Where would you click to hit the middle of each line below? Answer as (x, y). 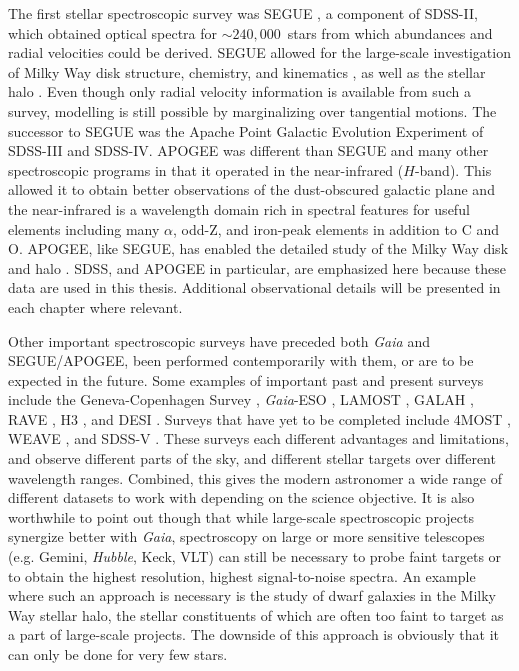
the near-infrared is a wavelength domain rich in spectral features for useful (239, 208)
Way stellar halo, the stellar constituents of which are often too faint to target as (256, 614)
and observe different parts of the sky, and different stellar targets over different (252, 458)
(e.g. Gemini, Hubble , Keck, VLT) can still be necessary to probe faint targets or (255, 556)
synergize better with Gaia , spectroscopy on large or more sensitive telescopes (246, 536)
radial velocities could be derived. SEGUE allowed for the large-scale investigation (259, 52)
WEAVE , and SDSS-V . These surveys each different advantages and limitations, (258, 438)
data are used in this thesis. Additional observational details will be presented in (254, 287)
